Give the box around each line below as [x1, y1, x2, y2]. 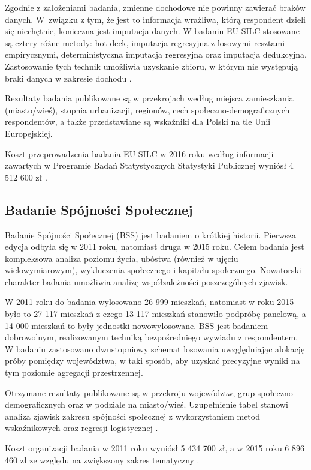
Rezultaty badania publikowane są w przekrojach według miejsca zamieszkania [5, 92, 294, 104]
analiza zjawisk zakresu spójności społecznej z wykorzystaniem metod [5, 409, 260, 422]
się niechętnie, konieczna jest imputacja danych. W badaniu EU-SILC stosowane [5, 25, 300, 37]
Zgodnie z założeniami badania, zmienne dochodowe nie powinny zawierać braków [5, 1, 306, 13]
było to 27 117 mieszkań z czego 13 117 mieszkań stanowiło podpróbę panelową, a [5, 307, 306, 320]
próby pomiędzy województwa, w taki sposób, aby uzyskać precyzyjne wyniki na [5, 354, 300, 367]
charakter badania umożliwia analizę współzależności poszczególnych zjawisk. [5, 275, 288, 288]
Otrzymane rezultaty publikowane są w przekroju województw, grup [5, 386, 255, 399]
